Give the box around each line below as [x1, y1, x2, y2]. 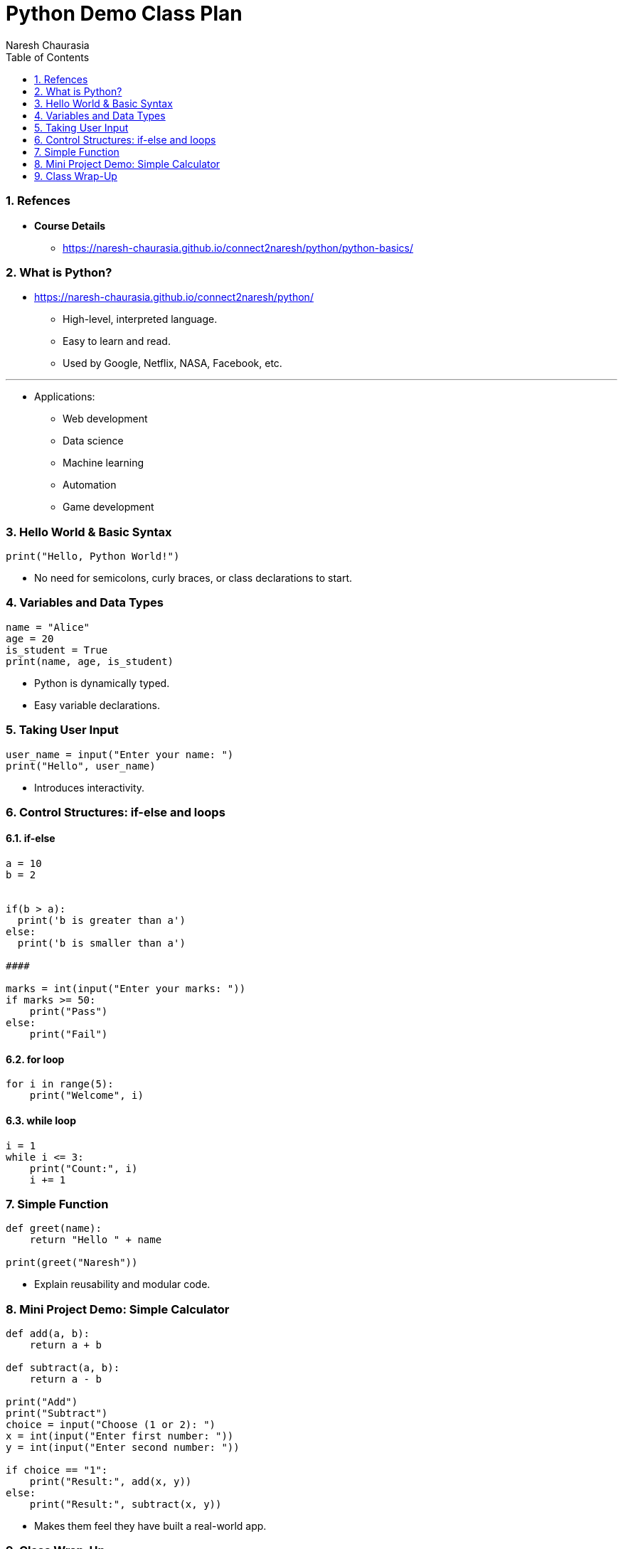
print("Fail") [29, 1028, 108, 1040]
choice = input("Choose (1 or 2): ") [6, 1419, 216, 1431]
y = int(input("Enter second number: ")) [6, 1442, 240, 1454]
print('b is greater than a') [17, 915, 186, 927]
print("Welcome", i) [29, 1090, 144, 1102]
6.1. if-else [6, 832, 55, 845]
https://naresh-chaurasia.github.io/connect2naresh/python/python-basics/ [63, 241, 414, 254]
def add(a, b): [6, 1328, 90, 1340]
